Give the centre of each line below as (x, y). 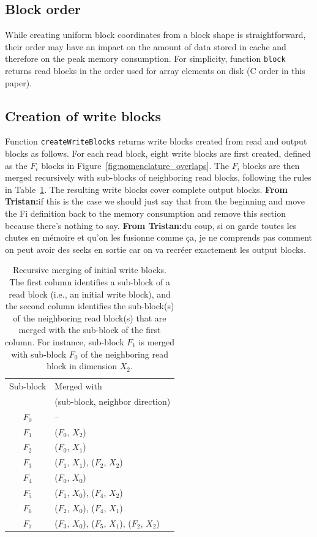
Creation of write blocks (83, 115)
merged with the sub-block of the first (90, 330)
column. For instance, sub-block (65, 342)
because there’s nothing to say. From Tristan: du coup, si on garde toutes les (151, 225)
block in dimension (82, 366)
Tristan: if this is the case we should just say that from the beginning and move (155, 201)
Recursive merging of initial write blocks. (90, 270)
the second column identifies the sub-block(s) (90, 306)
